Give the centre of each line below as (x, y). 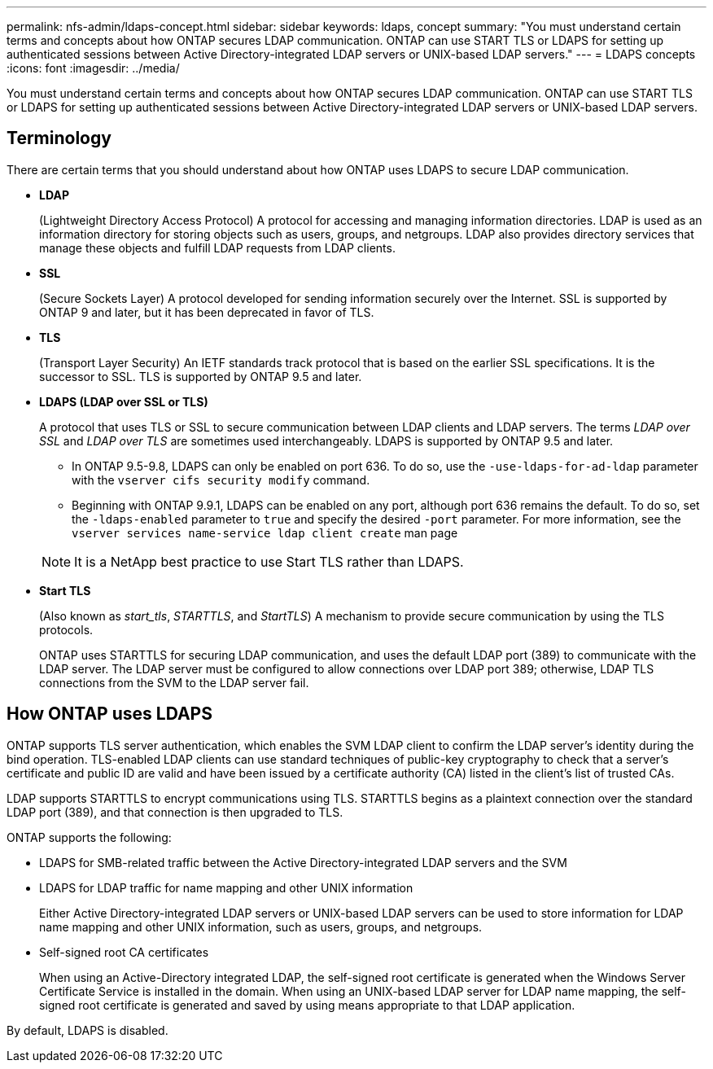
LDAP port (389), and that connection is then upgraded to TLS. (175, 812)
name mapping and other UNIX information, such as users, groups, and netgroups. (261, 927)
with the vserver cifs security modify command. (221, 480)
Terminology (59, 138)
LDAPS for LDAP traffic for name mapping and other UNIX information (226, 887)
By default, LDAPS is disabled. (87, 1030)
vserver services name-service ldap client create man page (265, 532)
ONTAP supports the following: (89, 837)
